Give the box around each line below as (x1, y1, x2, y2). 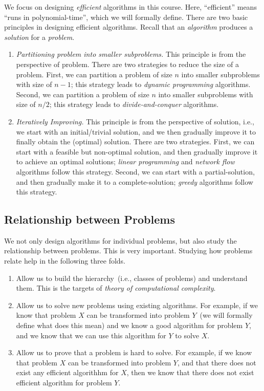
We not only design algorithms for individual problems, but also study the (4, 235, 237, 246)
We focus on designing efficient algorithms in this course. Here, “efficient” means (4, 2, 257, 12)
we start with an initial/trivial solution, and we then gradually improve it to (16, 126, 256, 137)
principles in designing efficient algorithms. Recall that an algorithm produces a (4, 21, 253, 32)
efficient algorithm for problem (16, 377, 112, 388)
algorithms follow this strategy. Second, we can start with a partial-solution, (16, 166, 255, 177)
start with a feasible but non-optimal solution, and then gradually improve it (16, 146, 258, 157)
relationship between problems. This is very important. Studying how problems (4, 245, 253, 256)
